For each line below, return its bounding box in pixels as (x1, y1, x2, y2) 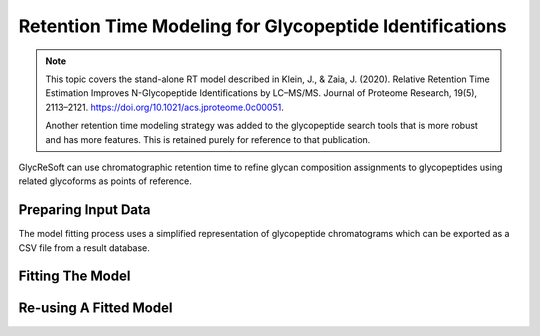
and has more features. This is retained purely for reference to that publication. (45, 133, 371, 145)
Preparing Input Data (18, 201, 151, 219)
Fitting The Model (18, 268, 131, 285)
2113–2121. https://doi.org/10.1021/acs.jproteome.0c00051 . (45, 101, 284, 113)
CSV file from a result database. (18, 241, 150, 254)
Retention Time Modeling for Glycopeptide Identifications (18, 15, 507, 37)
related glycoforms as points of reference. (18, 175, 192, 187)
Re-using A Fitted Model (18, 300, 173, 317)
